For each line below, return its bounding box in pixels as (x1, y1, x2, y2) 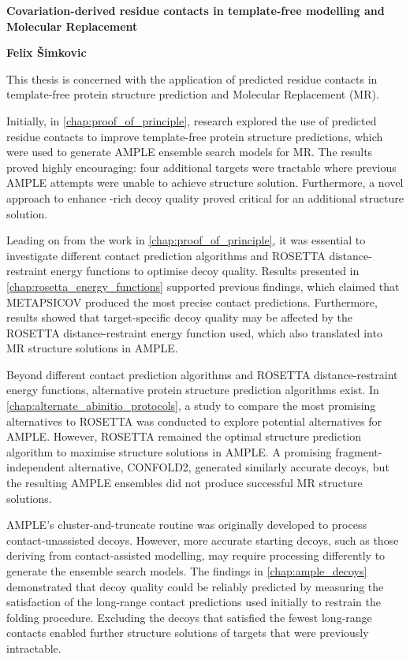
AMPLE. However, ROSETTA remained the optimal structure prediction (6, 428, 362, 445)
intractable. (6, 639, 61, 656)
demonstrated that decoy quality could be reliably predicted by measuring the (6, 578, 384, 594)
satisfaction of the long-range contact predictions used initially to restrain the (6, 594, 382, 610)
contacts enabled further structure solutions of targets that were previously (6, 624, 369, 641)
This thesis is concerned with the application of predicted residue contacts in (6, 70, 378, 87)
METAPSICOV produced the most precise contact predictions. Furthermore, (6, 293, 378, 310)
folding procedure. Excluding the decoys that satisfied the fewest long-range (6, 609, 372, 625)
